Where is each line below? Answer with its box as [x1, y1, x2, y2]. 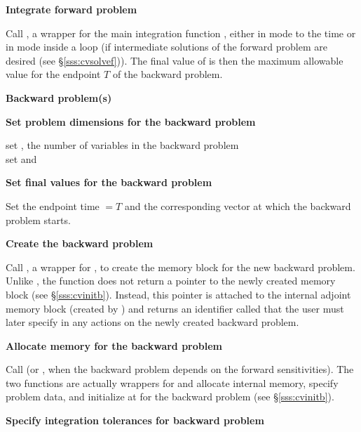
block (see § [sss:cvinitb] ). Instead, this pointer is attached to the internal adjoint [6, 287, 351, 301]
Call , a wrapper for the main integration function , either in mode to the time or [6, 25, 356, 40]
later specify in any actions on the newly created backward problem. [6, 315, 299, 329]
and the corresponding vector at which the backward [124, 198, 351, 213]
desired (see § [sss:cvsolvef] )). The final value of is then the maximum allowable [6, 53, 343, 67]
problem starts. [6, 212, 71, 227]
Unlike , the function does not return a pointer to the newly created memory [6, 273, 336, 288]
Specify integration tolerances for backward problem [6, 413, 264, 428]
